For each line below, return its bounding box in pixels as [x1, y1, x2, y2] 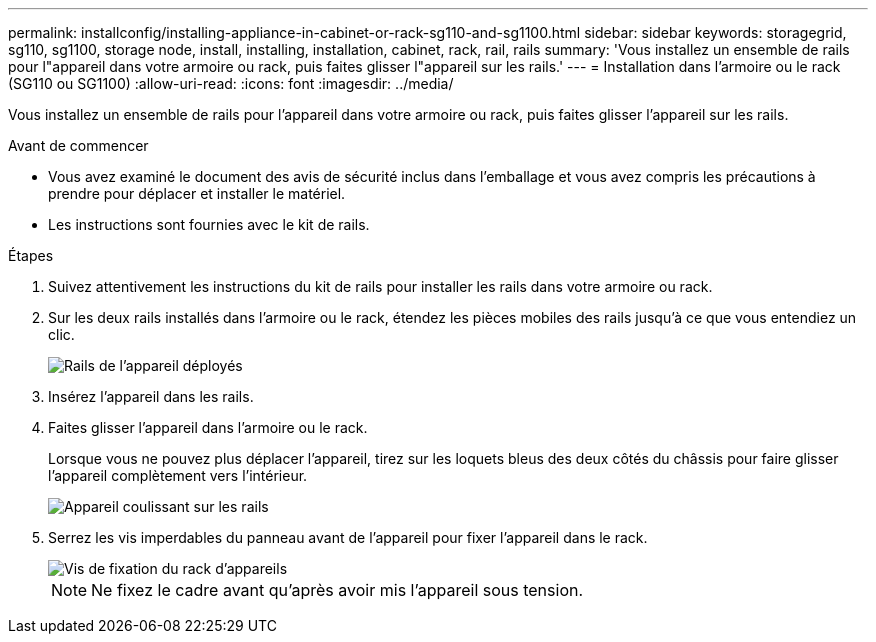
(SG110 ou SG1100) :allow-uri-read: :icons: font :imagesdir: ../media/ [8, 75, 454, 92]
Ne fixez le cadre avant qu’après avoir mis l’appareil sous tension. [91, 580, 584, 600]
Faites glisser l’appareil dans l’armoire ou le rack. [48, 419, 368, 436]
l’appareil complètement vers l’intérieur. [48, 467, 308, 484]
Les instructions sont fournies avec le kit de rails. [48, 216, 370, 233]
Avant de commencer [8, 137, 149, 154]
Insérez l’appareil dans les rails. [48, 388, 254, 405]
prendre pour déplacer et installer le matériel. [48, 185, 346, 202]
